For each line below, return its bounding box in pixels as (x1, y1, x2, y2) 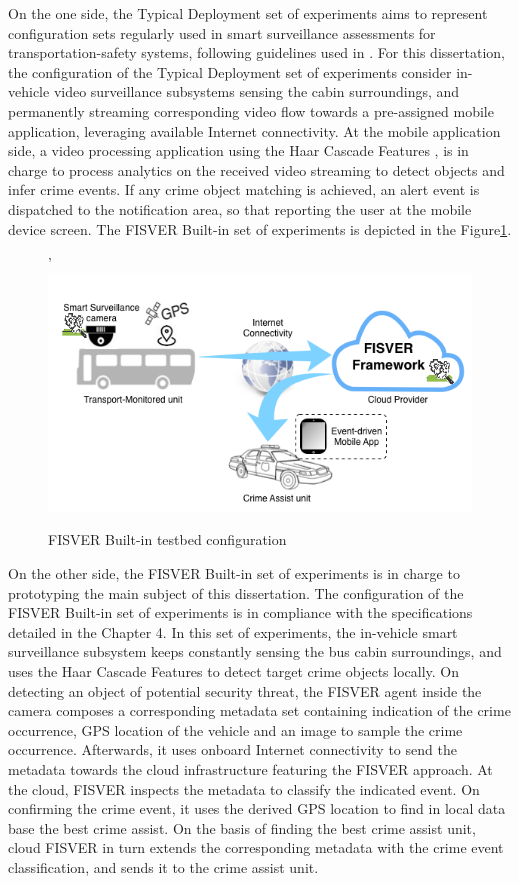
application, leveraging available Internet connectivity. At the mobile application (8, 120, 501, 141)
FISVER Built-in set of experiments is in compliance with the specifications (8, 602, 473, 623)
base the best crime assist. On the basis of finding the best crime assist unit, (8, 817, 476, 838)
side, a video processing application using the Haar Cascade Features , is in (8, 140, 469, 161)
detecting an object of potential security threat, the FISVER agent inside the (8, 680, 482, 701)
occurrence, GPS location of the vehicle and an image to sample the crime (8, 719, 463, 740)
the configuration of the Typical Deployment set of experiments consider (8, 61, 452, 82)
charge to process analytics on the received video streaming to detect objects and (8, 159, 505, 180)
